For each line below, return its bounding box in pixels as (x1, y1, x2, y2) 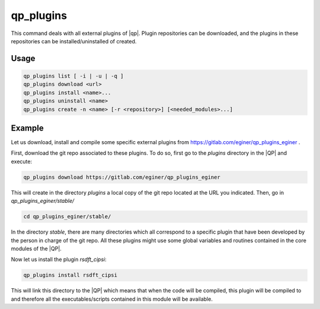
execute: (11, 158, 33, 165)
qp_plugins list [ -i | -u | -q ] (23, 72, 124, 79)
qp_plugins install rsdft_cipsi (23, 272, 118, 279)
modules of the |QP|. (11, 245, 62, 252)
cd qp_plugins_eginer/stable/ (23, 214, 111, 220)
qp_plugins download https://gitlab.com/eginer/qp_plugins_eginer (23, 174, 220, 180)
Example (11, 123, 44, 133)
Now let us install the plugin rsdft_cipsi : (11, 256, 107, 263)
